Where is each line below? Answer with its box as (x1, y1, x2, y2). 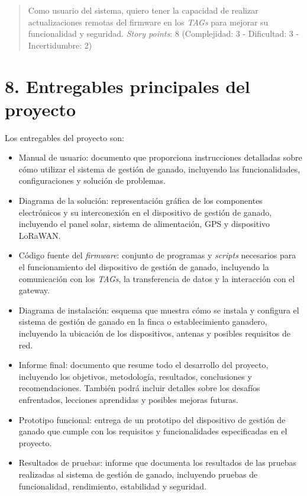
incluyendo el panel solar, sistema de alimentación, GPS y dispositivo (18, 217, 270, 230)
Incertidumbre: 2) (28, 39, 92, 51)
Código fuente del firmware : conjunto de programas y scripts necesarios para (18, 249, 296, 261)
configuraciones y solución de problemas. (18, 174, 166, 187)
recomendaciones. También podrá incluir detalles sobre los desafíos (18, 382, 260, 394)
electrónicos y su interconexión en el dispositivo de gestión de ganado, (18, 206, 272, 218)
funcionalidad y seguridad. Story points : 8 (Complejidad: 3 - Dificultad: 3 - (28, 27, 299, 40)
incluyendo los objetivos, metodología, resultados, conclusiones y (18, 370, 252, 382)
